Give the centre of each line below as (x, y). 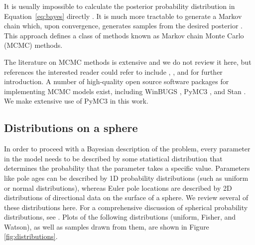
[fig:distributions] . (31, 236)
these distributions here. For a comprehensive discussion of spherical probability (126, 207)
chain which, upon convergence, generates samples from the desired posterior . (123, 26)
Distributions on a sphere (71, 128)
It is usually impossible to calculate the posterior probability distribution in (120, 6)
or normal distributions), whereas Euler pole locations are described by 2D (118, 187)
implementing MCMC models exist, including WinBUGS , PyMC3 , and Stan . (125, 91)
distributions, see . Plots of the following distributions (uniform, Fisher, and (120, 217)
